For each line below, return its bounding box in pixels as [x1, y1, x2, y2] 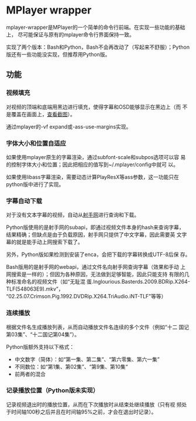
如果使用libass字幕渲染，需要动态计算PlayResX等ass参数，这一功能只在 [6, 173, 180, 180]
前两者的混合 [14, 371, 46, 378]
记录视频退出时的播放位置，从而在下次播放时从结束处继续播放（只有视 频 [6, 400, 182, 408]
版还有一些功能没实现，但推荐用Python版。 [6, 50, 111, 58]
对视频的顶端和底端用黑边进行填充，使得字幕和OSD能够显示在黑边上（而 [6, 103, 181, 110]
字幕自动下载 [6, 197, 43, 205]
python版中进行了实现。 [6, 180, 64, 188]
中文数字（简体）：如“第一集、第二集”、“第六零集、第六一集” [14, 356, 160, 363]
